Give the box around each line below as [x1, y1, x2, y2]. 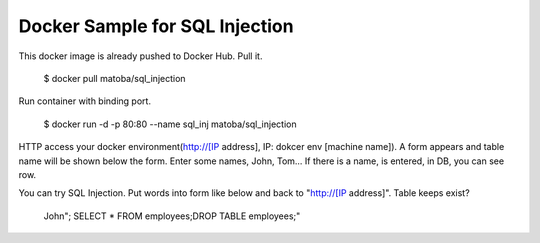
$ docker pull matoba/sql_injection [43, 72, 186, 84]
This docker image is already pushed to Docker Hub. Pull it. [18, 50, 263, 62]
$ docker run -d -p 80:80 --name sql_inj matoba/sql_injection [43, 118, 297, 130]
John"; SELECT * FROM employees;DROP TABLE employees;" [43, 210, 301, 222]
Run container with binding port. [18, 95, 152, 107]
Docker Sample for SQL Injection [18, 15, 294, 37]
